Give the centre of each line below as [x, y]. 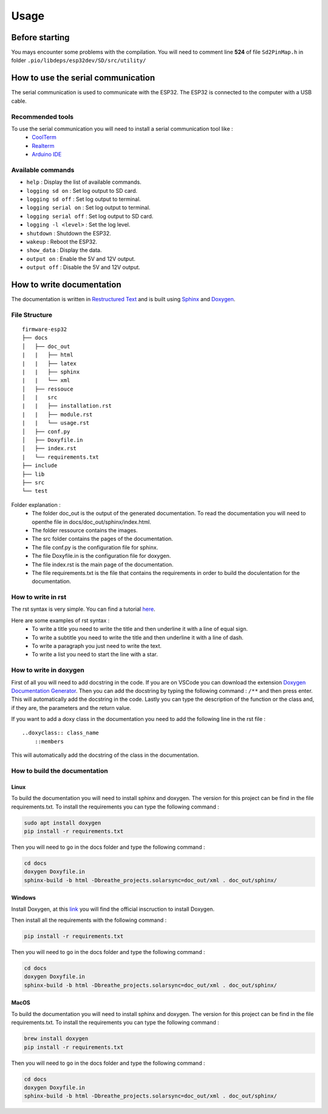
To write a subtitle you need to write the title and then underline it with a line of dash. [138, 637]
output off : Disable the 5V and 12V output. [84, 267]
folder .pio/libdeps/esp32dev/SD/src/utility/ [79, 60]
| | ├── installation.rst [67, 406]
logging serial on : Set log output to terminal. [88, 207]
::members [49, 741]
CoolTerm [44, 138]
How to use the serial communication [83, 78]
